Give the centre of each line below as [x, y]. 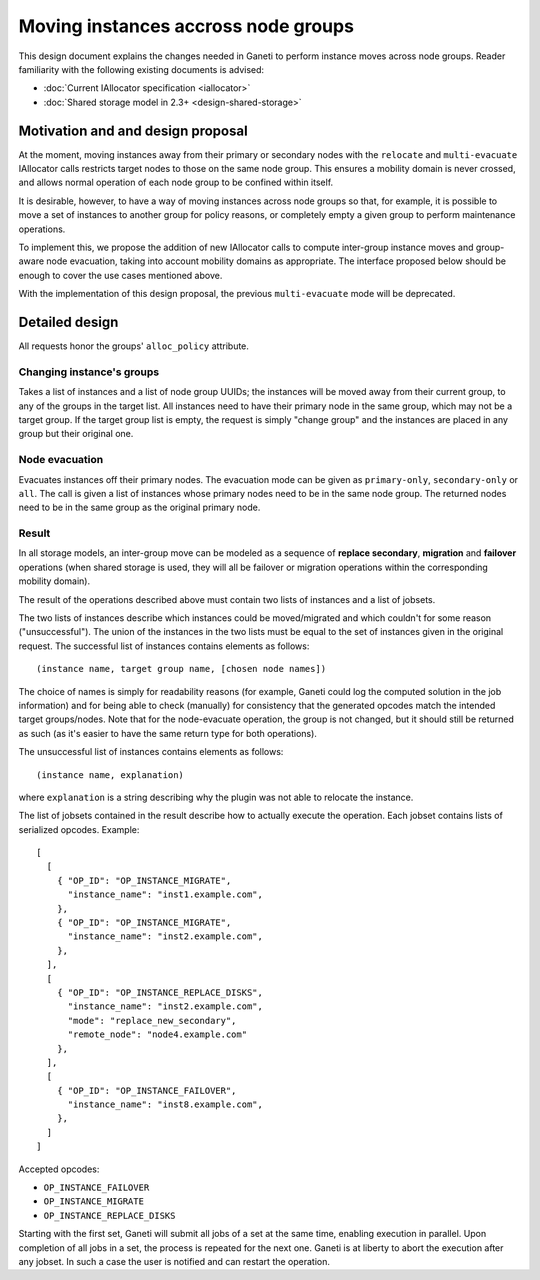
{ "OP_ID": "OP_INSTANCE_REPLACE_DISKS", [160, 992]
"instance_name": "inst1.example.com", [165, 894]
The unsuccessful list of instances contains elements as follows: [151, 752]
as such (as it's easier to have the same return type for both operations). [167, 733]
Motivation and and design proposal [133, 130]
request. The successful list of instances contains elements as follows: [164, 646]
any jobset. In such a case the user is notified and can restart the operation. [174, 1261]
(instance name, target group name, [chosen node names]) [181, 669]
